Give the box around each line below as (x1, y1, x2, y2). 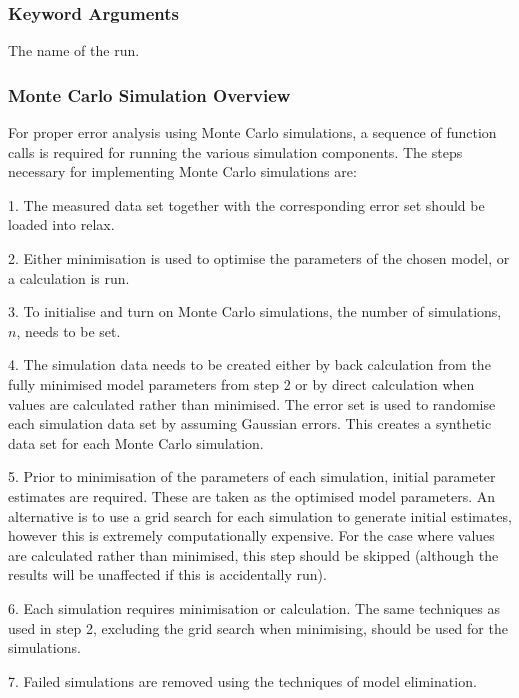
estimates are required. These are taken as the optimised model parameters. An (8, 485, 496, 506)
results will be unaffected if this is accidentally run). (8, 564, 327, 585)
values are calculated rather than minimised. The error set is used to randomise (8, 393, 496, 414)
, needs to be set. (16, 320, 121, 341)
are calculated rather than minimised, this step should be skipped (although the (8, 544, 499, 565)
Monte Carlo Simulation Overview (8, 82, 291, 107)
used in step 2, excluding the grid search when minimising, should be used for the (8, 617, 508, 638)
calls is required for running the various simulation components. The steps (8, 141, 463, 162)
